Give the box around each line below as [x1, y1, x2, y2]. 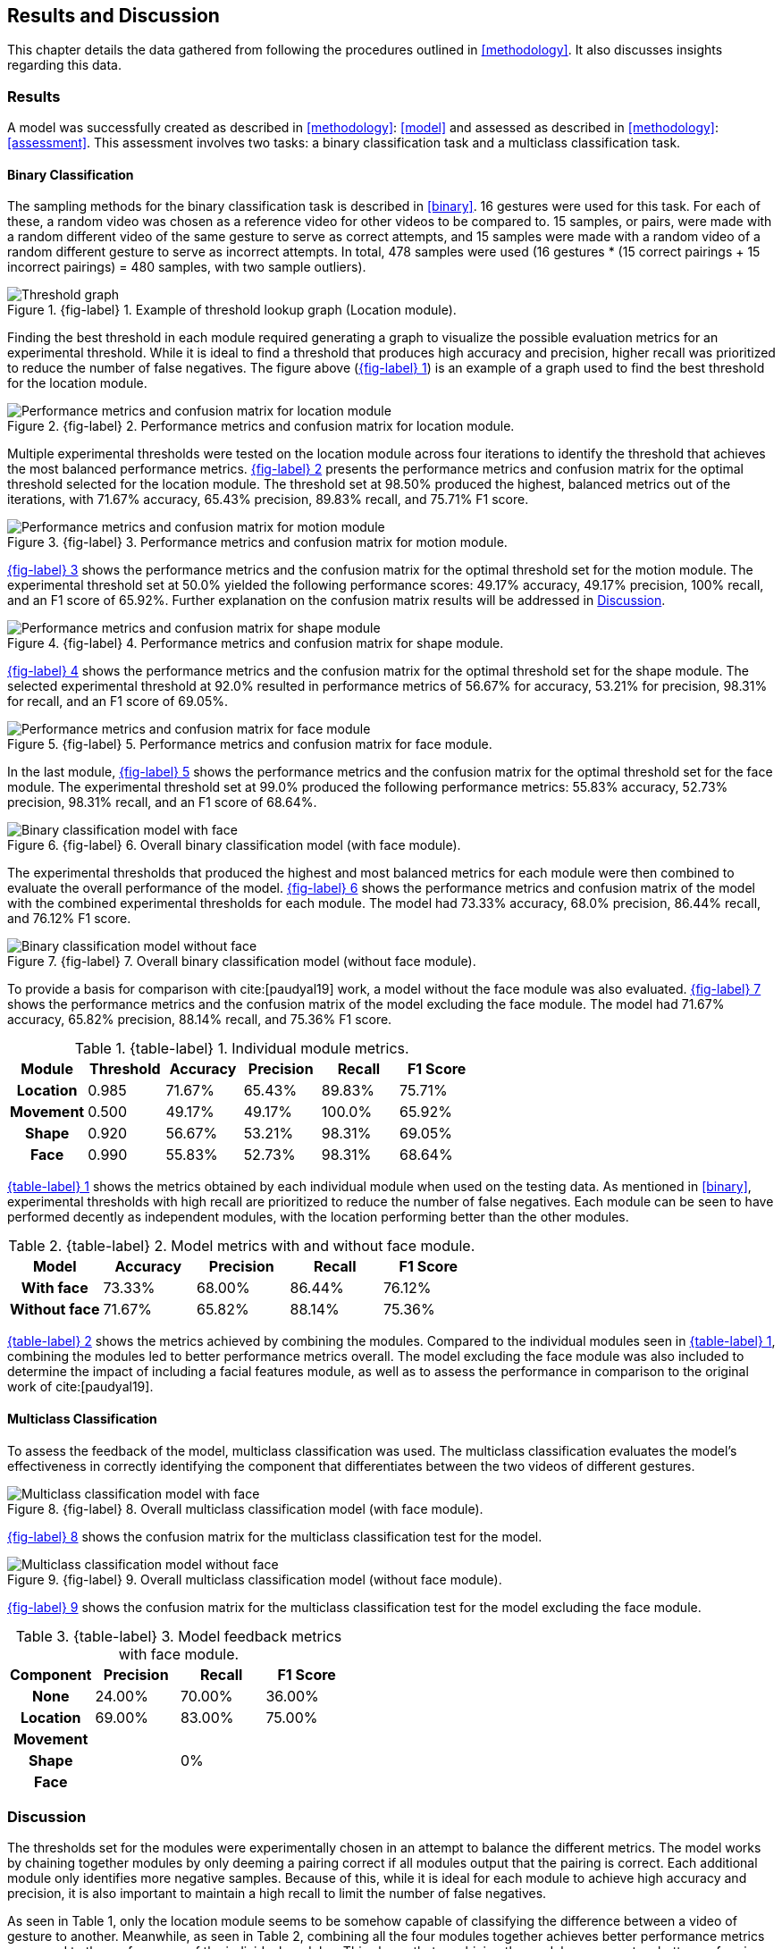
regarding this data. [7, 57, 122, 73]
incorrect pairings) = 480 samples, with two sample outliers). [7, 259, 366, 275]
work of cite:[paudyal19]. [7, 1379, 154, 1395]
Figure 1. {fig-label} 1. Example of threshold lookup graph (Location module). [7, 302, 457, 318]
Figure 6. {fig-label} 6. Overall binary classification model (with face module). [7, 837, 461, 853]
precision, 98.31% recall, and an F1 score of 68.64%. [7, 794, 317, 811]
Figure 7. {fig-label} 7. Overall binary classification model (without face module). [7, 953, 476, 970]
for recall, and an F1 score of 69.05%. [7, 693, 228, 710]
